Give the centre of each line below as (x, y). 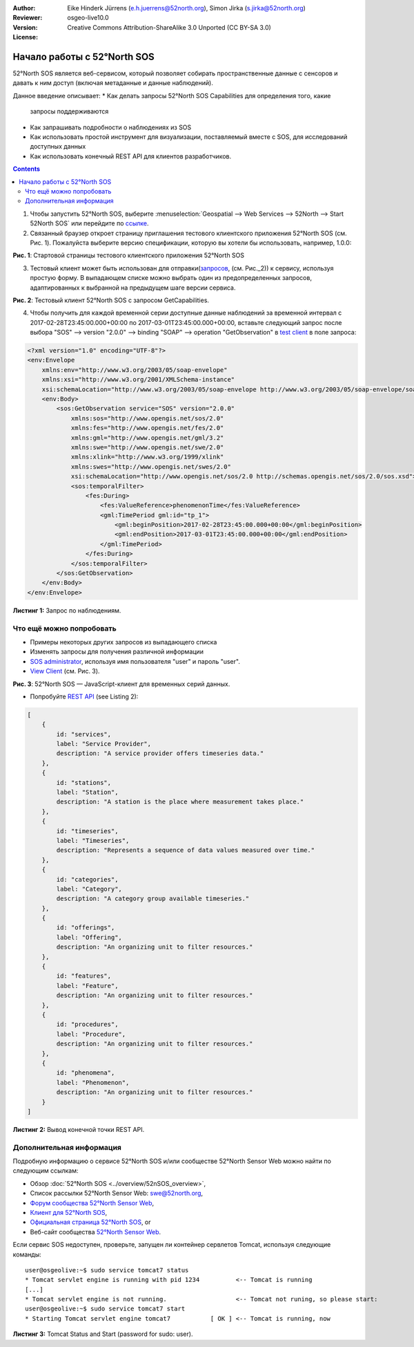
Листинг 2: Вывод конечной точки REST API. (79, 1129)
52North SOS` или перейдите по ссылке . (89, 223)
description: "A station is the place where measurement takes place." (180, 802)
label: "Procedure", (91, 1034)
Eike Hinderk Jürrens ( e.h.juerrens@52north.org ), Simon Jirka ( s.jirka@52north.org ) (187, 8)
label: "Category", (89, 889)
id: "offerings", (86, 928)
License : (25, 37)
